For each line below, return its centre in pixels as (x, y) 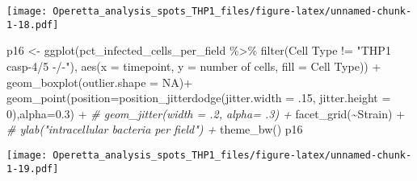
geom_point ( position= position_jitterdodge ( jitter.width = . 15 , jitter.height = (199, 98)
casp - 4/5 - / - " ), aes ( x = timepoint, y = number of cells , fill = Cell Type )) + (194, 66)
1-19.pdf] (33, 169)
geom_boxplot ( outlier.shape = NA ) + (100, 82)
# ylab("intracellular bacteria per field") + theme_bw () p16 (155, 129)
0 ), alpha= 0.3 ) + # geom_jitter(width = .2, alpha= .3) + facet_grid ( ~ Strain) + (206, 113)
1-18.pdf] (33, 25)
